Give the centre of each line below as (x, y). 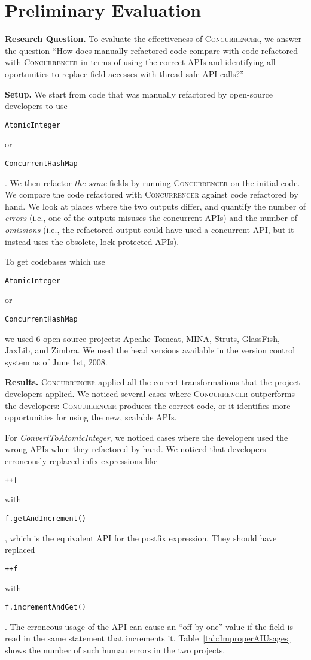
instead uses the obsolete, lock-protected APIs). (92, 241)
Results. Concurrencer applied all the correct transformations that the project (153, 382)
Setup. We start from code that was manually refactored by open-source (139, 94)
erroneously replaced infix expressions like (81, 461)
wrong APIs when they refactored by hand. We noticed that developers (135, 449)
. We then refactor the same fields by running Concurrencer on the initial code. (153, 182)
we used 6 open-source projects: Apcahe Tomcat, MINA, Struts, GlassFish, (142, 338)
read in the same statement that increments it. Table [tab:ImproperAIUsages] (148, 638)
